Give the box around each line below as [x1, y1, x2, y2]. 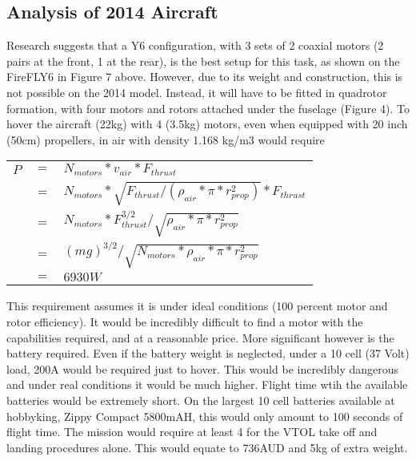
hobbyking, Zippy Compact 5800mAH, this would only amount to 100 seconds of [6, 407, 403, 424]
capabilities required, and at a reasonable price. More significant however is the [6, 329, 394, 346]
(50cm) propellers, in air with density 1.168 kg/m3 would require [6, 131, 325, 148]
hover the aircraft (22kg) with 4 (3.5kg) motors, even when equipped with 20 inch [6, 115, 408, 132]
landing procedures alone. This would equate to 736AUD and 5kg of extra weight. [6, 439, 408, 455]
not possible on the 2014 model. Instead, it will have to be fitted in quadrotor [6, 83, 387, 100]
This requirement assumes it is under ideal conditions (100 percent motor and [6, 297, 388, 314]
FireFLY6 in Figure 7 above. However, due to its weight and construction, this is [6, 68, 403, 85]
